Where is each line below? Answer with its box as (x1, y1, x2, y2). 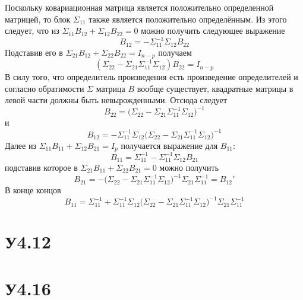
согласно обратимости (5, 82, 84, 94)
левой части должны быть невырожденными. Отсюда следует (5, 94, 228, 106)
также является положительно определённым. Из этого (89, 12, 287, 25)
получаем (158, 46, 192, 58)
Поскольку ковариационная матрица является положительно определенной (5, 1, 274, 13)
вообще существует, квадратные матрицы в (137, 82, 293, 94)
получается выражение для (121, 139, 218, 151)
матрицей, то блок (5, 12, 71, 25)
